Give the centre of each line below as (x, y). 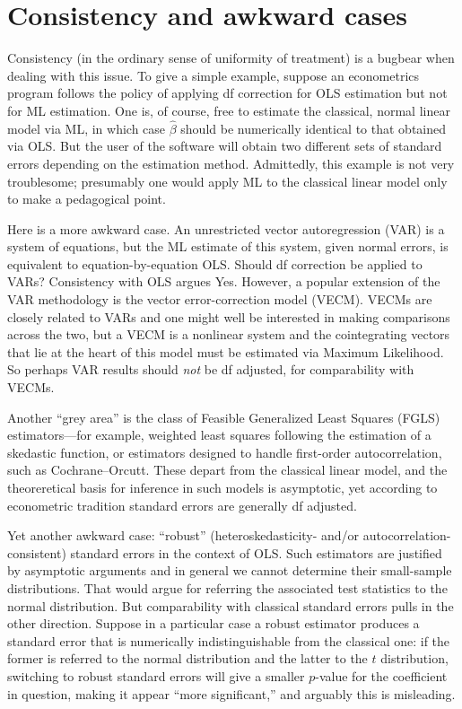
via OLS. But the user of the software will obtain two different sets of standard (225, 146)
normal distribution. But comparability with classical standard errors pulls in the (231, 605)
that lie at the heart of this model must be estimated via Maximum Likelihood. (226, 351)
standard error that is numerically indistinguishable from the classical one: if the (229, 640)
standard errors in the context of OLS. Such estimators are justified (256, 552)
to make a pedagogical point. (87, 199)
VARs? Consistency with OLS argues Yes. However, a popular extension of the (224, 281)
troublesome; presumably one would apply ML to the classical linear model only (227, 181)
